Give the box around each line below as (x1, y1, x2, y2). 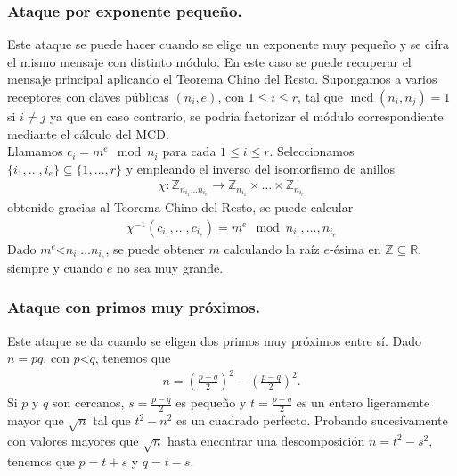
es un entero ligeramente (296, 393, 430, 412)
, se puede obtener (105, 239, 205, 258)
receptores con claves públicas (7, 87, 169, 105)
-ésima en (330, 239, 381, 258)
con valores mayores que (7, 431, 139, 449)
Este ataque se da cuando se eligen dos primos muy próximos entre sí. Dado (7, 331, 421, 349)
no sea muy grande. (116, 258, 224, 276)
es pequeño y (175, 393, 247, 412)
